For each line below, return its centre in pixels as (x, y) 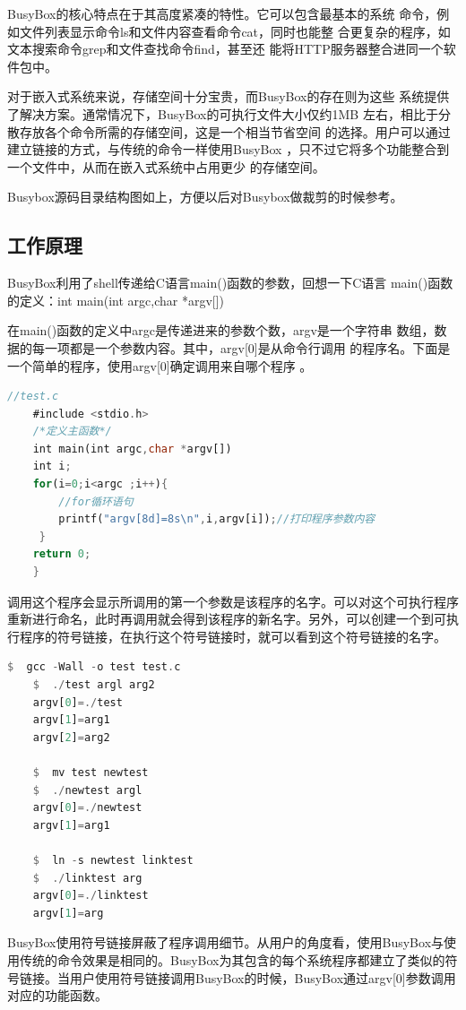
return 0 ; (62, 554)
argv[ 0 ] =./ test (78, 702)
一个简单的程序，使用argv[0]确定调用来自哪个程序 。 (160, 365)
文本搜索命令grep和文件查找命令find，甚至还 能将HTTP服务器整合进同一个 (225, 49)
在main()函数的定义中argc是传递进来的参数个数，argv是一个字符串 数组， (221, 330)
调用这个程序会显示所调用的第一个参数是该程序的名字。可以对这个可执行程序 (233, 601)
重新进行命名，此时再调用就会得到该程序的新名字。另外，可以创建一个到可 (227, 619)
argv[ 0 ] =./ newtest (87, 808)
